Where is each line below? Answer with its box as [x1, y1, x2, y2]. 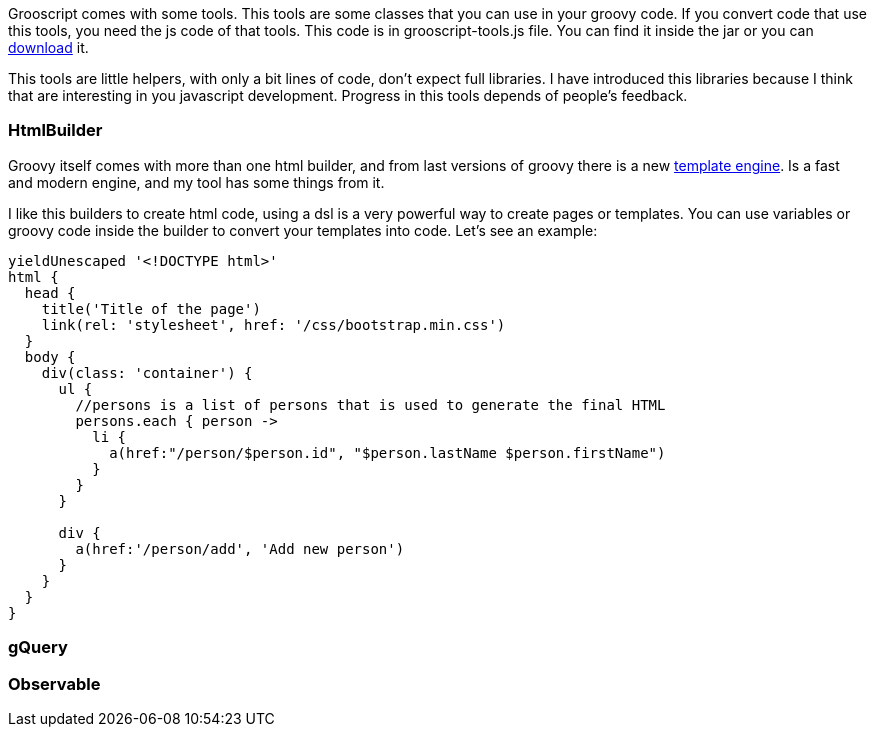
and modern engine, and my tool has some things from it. [8, 173, 385, 191]
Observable [8, 673, 101, 694]
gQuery [8, 637, 68, 658]
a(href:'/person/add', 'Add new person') [75, 540, 405, 557]
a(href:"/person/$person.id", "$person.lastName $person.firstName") [109, 444, 666, 461]
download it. [8, 39, 89, 56]
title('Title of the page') [41, 300, 261, 317]
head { [24, 284, 76, 301]
